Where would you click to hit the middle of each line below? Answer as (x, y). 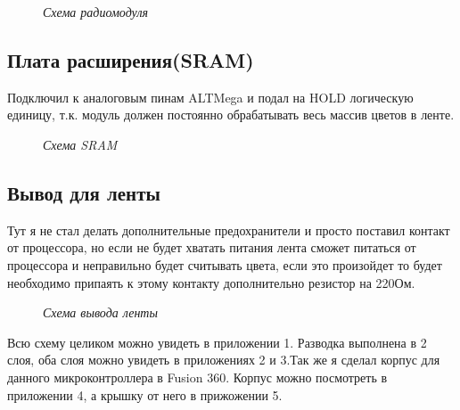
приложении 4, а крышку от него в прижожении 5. (145, 394)
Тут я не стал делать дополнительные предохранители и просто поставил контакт (229, 230)
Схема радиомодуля (96, 12)
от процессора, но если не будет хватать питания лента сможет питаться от (212, 247)
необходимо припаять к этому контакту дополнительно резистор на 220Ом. (211, 282)
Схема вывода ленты (100, 312)
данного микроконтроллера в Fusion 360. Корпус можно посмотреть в (197, 377)
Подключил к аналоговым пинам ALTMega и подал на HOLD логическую (210, 97)
